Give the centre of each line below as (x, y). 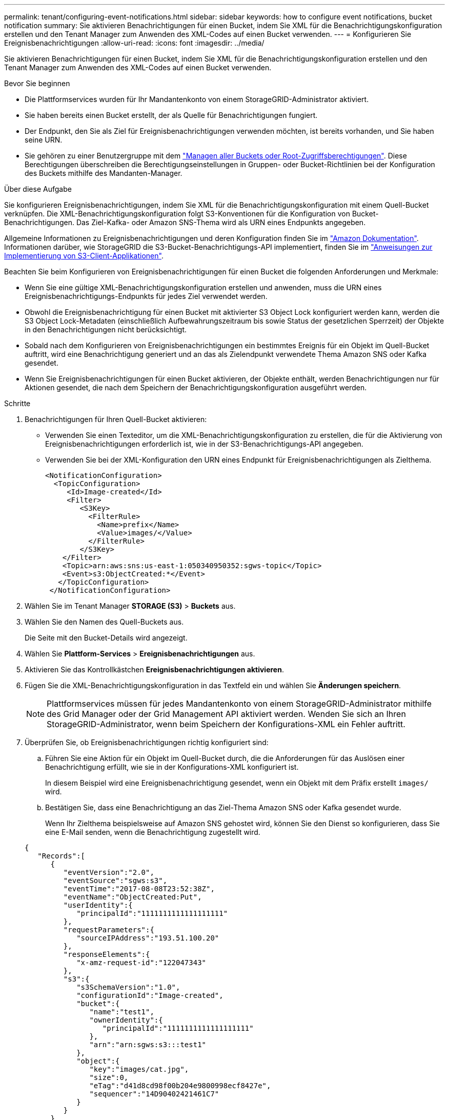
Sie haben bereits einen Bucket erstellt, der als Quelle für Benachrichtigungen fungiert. (171, 115)
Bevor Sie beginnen (37, 83)
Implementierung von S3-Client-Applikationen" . (84, 256)
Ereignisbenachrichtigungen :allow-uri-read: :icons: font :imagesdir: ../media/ (134, 43)
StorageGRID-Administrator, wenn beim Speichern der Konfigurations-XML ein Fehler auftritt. (226, 724)
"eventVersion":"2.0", (109, 872)
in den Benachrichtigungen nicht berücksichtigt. (106, 329)
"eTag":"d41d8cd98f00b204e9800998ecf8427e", (180, 1086)
